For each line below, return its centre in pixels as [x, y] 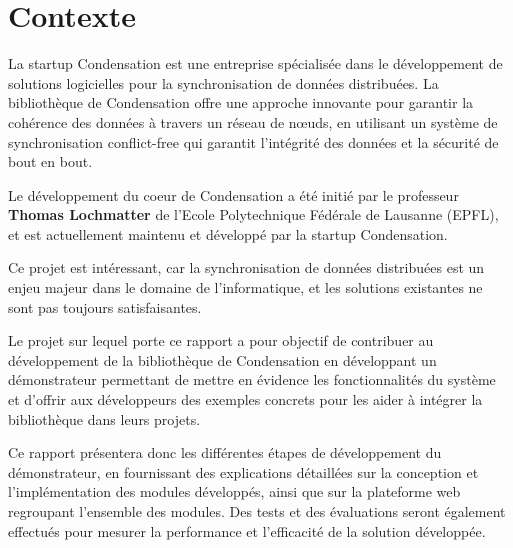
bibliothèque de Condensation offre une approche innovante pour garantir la [241, 102]
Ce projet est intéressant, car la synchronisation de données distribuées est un [246, 267]
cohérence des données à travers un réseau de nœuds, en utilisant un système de [253, 121]
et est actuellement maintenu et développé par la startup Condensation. [228, 233]
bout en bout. [50, 161]
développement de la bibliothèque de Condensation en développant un [222, 359]
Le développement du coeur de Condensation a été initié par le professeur [233, 194]
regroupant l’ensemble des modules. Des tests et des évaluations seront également [257, 511]
